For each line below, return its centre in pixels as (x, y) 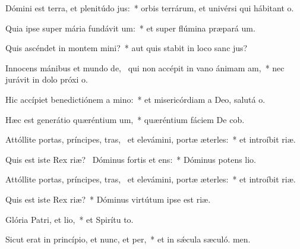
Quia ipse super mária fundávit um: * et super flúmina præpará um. (130, 28)
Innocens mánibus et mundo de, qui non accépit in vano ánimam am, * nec (145, 67)
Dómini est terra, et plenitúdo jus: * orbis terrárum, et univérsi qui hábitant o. (150, 8)
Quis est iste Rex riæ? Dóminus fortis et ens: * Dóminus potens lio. (131, 159)
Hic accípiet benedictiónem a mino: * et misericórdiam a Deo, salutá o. (135, 99)
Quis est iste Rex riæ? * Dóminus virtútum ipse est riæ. (108, 199)
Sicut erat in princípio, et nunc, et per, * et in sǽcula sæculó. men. (128, 239)
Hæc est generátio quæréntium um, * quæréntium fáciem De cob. (125, 119)
